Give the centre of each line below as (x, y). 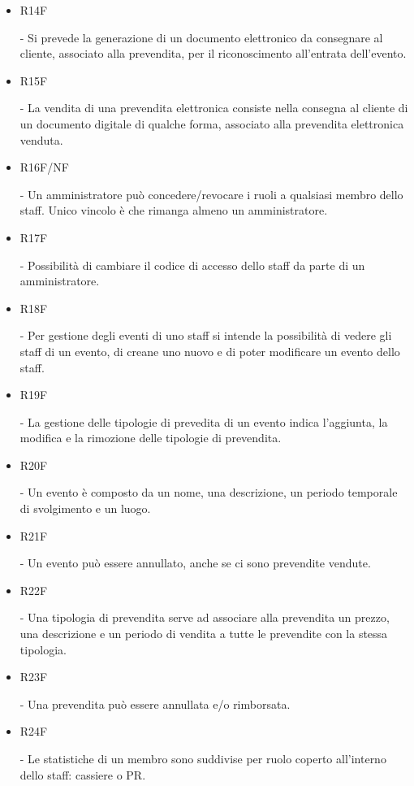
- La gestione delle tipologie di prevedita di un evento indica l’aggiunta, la (204, 421)
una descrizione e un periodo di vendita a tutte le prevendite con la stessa (204, 634)
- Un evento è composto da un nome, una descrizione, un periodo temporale (209, 492)
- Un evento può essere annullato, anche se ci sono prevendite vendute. (195, 563)
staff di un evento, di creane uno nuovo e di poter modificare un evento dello (210, 351)
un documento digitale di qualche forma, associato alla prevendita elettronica (212, 123)
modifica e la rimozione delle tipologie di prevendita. (151, 438)
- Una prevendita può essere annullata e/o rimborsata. (155, 703)
